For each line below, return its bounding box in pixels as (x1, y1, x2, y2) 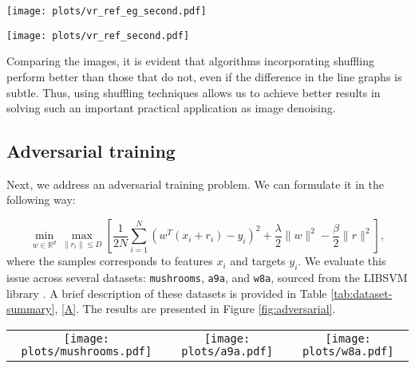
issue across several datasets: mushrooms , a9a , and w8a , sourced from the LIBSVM (6, 268, 408, 285)
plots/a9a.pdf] (181, 344, 273, 358)
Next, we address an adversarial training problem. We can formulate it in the (6, 175, 384, 192)
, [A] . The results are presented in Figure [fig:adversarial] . (54, 300, 336, 317)
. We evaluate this (298, 253, 386, 269)
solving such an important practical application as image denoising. (6, 100, 336, 116)
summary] (6, 300, 55, 317)
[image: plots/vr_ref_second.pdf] (6, 29, 190, 41)
